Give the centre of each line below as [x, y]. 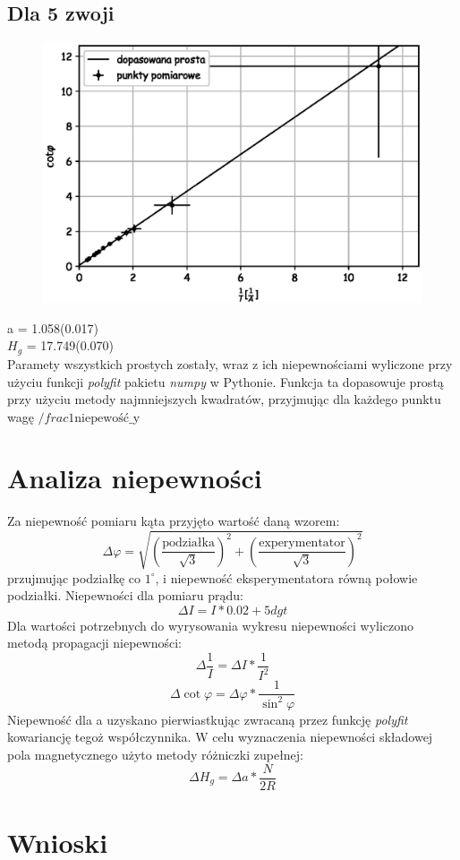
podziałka [188, 543]
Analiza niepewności [135, 478]
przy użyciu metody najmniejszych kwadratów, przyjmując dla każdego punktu [224, 399]
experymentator [302, 543]
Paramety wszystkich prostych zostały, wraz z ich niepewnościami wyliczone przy [230, 363]
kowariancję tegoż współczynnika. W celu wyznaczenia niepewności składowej [220, 737]
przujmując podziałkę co [74, 577]
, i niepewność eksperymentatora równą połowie [286, 577]
